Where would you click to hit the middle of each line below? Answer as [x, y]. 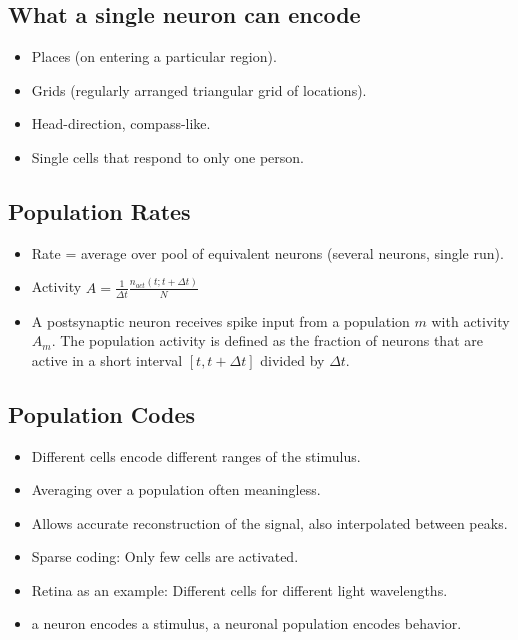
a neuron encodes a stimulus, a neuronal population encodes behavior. [246, 623]
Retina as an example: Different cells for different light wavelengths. [239, 589]
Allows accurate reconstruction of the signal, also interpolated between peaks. [269, 522]
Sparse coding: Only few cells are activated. [165, 556]
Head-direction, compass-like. [121, 123]
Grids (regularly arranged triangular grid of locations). [199, 89]
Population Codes [102, 413]
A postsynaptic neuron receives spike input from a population [220, 320]
